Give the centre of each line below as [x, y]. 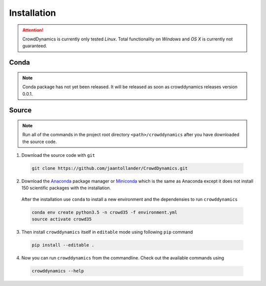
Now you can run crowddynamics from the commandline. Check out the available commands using [123, 258]
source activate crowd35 [62, 219]
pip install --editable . [63, 245]
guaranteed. [35, 46]
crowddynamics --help [58, 271]
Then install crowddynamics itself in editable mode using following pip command [107, 232]
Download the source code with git [58, 155]
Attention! [33, 30]
